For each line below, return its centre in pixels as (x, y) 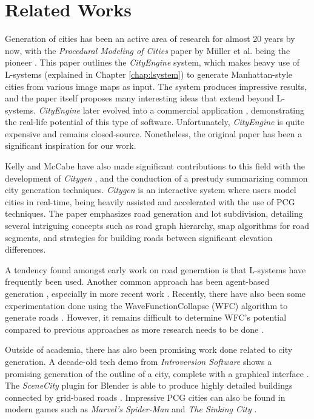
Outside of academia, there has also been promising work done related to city (149, 349)
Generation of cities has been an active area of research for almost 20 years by (150, 39)
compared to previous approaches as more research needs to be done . (134, 329)
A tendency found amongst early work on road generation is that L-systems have (155, 269)
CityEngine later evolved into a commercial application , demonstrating (172, 110)
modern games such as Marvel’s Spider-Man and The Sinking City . (131, 409)
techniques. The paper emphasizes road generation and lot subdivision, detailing (154, 213)
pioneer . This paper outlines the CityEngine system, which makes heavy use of (152, 62)
